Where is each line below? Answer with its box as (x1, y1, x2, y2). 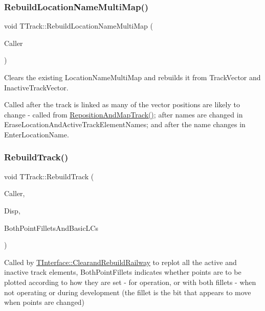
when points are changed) (4, 297, 84, 307)
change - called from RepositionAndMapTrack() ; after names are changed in (4, 109, 243, 119)
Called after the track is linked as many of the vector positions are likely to (4, 99, 240, 110)
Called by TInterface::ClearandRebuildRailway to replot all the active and (4, 256, 237, 267)
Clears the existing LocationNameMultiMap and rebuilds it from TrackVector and (4, 72, 261, 82)
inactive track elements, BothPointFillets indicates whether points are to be (4, 267, 241, 277)
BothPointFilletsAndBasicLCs (4, 222, 98, 233)
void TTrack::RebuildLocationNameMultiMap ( (4, 20, 153, 31)
